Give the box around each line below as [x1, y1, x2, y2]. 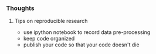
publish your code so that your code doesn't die [23, 41, 140, 48]
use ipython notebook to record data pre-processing [23, 29, 151, 36]
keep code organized [23, 35, 75, 42]
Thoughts [6, 4, 35, 12]
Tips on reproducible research [14, 18, 88, 25]
